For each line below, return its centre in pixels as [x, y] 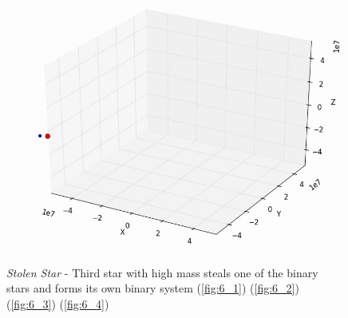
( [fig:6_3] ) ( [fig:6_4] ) [58, 304]
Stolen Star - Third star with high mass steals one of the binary [162, 272]
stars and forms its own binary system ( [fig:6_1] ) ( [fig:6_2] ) [153, 288]
